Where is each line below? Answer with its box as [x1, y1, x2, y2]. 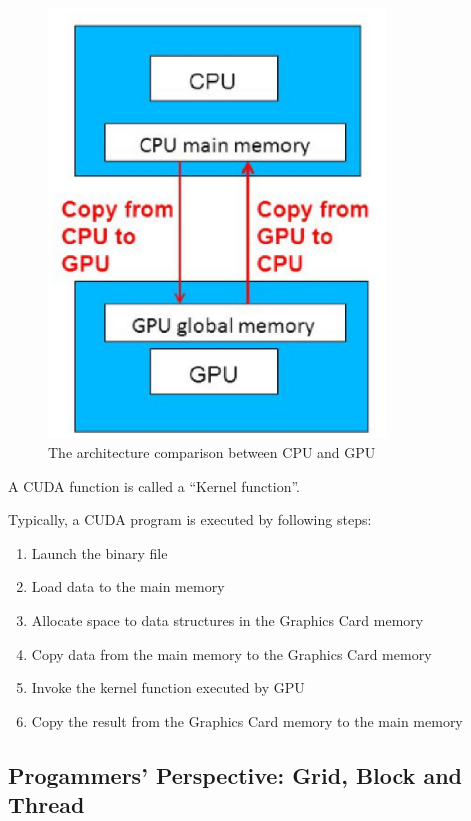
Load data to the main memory [31, 576, 225, 597]
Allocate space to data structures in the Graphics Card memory [31, 609, 424, 630]
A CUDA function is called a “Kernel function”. [8, 475, 300, 496]
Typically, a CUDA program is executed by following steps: [8, 509, 372, 530]
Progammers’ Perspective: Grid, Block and [8, 759, 462, 790]
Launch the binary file [31, 542, 168, 563]
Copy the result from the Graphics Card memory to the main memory [31, 710, 463, 731]
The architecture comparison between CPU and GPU [48, 441, 376, 462]
